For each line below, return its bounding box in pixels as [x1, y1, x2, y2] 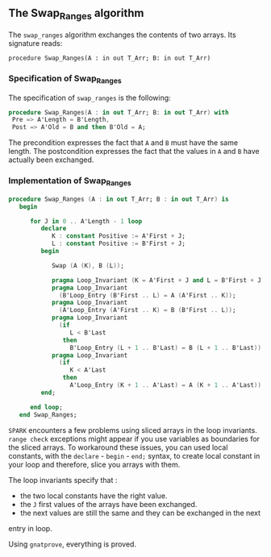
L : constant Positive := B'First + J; [51, 239, 186, 248]
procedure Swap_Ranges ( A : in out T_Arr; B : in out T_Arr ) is [8, 195, 229, 203]
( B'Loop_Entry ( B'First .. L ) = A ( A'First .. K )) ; [59, 291, 236, 299]
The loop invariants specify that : [8, 475, 118, 484]
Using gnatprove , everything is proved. [8, 539, 137, 549]
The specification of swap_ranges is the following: [8, 93, 171, 102]
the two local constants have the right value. [19, 491, 168, 501]
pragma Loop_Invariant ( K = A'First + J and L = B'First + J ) [51, 276, 265, 285]
